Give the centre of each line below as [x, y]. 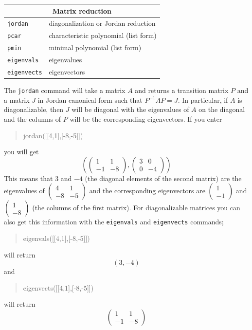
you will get [21, 152]
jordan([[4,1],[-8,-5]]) [53, 135]
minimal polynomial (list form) [95, 47]
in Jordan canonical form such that [90, 100]
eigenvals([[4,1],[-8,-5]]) [56, 238]
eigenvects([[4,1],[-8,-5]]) [58, 287]
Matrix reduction [82, 10]
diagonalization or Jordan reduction [102, 23]
